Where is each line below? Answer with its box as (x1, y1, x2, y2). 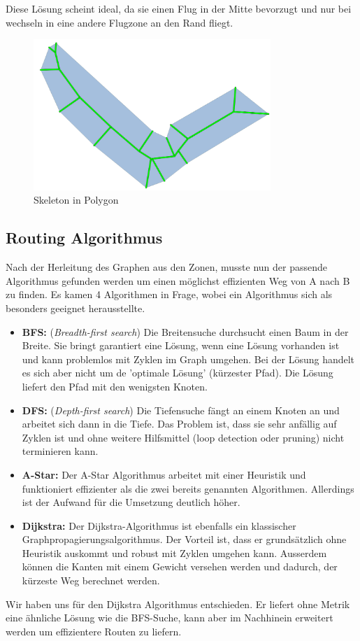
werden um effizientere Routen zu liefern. (6, 624, 182, 638)
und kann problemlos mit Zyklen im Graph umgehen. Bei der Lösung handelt (22, 351, 355, 366)
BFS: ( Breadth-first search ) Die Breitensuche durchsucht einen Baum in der (22, 324, 349, 339)
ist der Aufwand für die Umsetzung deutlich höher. (22, 495, 240, 509)
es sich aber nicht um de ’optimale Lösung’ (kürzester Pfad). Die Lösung (22, 365, 333, 380)
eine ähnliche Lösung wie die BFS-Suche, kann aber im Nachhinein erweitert (6, 610, 333, 625)
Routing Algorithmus (6, 227, 163, 248)
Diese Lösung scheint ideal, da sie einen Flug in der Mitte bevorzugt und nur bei (6, 1, 352, 15)
